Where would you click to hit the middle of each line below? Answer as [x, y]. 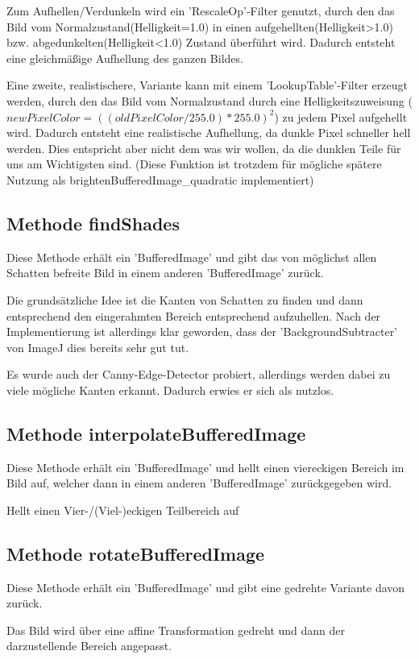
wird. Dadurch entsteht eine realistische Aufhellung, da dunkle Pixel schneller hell [209, 133]
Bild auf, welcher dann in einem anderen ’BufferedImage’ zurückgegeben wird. [199, 483]
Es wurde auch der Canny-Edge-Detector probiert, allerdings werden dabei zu [199, 374]
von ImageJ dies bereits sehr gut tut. [98, 347]
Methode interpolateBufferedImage [156, 433]
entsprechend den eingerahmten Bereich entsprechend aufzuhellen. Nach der [194, 315]
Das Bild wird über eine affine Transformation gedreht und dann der [176, 630]
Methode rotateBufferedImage [136, 553]
